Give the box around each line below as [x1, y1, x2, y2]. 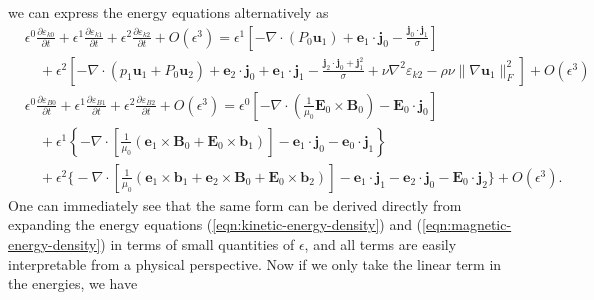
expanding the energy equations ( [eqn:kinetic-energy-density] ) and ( [8, 214, 423, 235]
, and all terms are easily [304, 233, 457, 254]
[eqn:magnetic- [422, 214, 512, 235]
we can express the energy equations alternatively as [8, 2, 329, 22]
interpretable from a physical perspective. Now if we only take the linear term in [8, 253, 502, 274]
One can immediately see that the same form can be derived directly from [8, 194, 462, 215]
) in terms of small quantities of [100, 233, 295, 254]
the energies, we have [8, 273, 138, 294]
